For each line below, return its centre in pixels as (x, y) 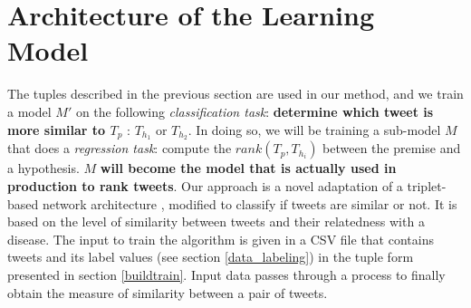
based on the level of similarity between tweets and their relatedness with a (216, 221)
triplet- (427, 185)
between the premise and (392, 148)
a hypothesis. (43, 168)
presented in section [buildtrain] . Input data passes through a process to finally (226, 274)
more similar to (57, 129)
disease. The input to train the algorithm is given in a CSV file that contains (221, 239)
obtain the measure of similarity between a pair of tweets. (168, 292)
